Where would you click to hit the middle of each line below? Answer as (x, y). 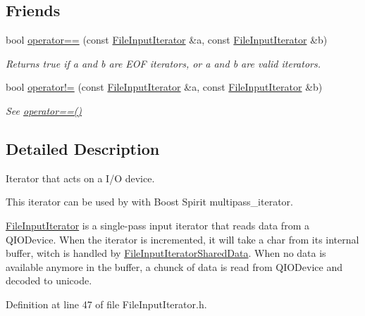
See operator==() (44, 110)
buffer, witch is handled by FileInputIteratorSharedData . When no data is (166, 253)
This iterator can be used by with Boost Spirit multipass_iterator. (149, 202)
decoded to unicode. (49, 280)
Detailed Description (83, 148)
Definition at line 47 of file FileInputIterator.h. (106, 304)
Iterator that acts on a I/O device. (80, 178)
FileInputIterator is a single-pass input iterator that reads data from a (157, 225)
